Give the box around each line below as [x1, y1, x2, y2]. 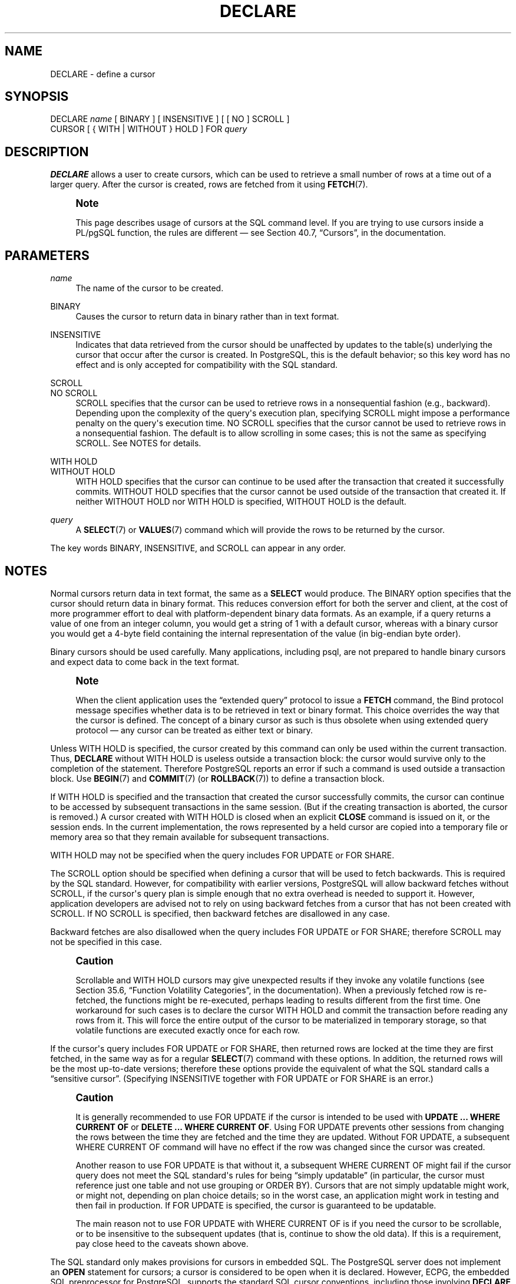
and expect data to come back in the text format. [50, 656, 240, 667]
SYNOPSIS [5, 89, 69, 104]
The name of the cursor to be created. [75, 283, 224, 294]
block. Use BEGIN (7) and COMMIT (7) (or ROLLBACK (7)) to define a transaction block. [50, 773, 385, 783]
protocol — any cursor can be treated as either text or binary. [75, 725, 313, 735]
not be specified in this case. [50, 936, 162, 947]
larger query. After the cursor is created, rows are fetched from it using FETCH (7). [50, 179, 368, 190]
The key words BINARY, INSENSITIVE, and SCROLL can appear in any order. [50, 543, 346, 554]
